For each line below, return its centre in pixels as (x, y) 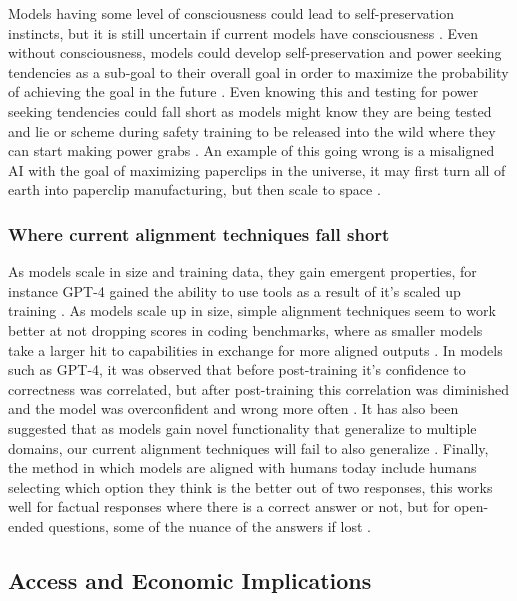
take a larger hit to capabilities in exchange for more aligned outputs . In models (255, 349)
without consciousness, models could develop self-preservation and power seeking (255, 52)
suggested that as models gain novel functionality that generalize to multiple (242, 427)
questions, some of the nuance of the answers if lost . (209, 525)
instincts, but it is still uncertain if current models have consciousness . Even (243, 32)
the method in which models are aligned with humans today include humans (242, 467)
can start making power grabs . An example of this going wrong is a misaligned (251, 150)
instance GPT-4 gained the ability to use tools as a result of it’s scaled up (234, 290)
